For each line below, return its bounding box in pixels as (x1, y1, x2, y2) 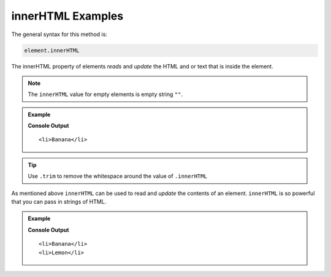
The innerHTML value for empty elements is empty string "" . (28, 90, 183, 98)
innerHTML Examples (11, 9, 124, 23)
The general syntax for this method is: (11, 31, 107, 38)
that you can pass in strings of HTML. (11, 198, 107, 205)
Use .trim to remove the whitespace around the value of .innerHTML (28, 172, 208, 180)
